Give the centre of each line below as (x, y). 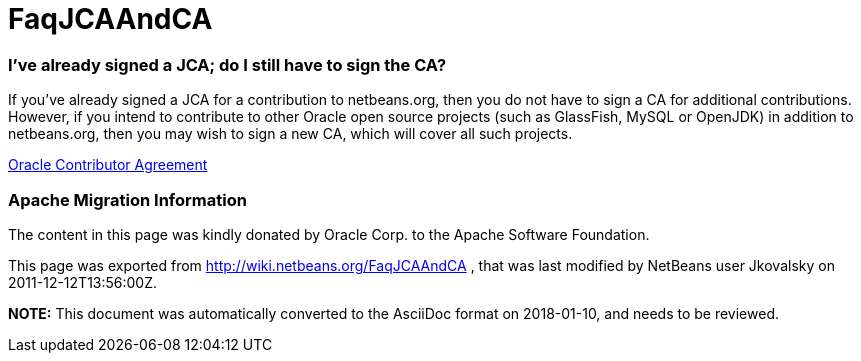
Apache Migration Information (127, 199)
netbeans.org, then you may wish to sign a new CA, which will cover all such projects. (290, 134)
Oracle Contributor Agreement (108, 165)
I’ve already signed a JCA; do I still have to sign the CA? (227, 64)
